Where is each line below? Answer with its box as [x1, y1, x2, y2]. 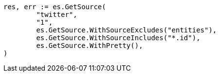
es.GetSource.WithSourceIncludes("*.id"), [36, 34, 201, 42]
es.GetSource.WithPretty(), [36, 42, 143, 49]
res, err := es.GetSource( [3, 3, 106, 11]
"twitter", [36, 11, 77, 18]
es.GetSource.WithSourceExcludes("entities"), [36, 26, 217, 34]
